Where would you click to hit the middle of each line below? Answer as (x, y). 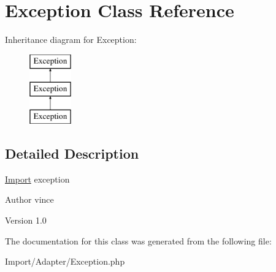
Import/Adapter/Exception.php (65, 261)
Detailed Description (72, 153)
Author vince (29, 199)
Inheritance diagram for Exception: (71, 40)
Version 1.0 (26, 220)
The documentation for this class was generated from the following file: (138, 240)
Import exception (37, 179)
